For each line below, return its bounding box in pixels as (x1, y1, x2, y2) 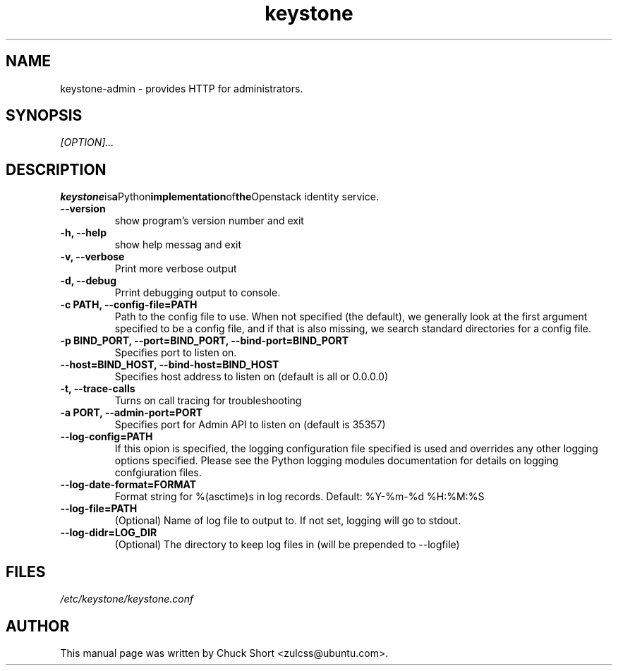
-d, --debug (60, 274, 116, 287)
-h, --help (60, 226, 107, 239)
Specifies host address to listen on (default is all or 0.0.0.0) (114, 370, 389, 383)
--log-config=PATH (60, 430, 153, 443)
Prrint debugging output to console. (114, 286, 281, 299)
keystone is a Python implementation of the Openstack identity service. (60, 191, 379, 203)
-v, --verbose (60, 250, 125, 263)
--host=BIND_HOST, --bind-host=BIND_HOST (60, 358, 279, 371)
